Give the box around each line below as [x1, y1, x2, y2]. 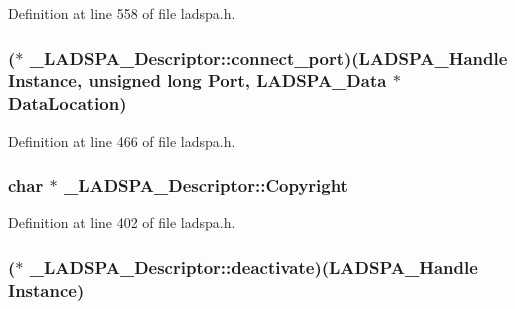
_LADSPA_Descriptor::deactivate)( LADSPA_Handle [29, 254, 478, 279]
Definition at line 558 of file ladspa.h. [8, 3, 236, 23]
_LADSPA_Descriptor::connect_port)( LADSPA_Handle [29, 45, 508, 70]
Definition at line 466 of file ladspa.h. [8, 130, 236, 151]
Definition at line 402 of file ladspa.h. [8, 212, 236, 233]
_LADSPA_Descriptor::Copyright [63, 173, 348, 198]
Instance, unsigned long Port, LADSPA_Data [8, 68, 387, 93]
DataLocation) [8, 91, 127, 116]
